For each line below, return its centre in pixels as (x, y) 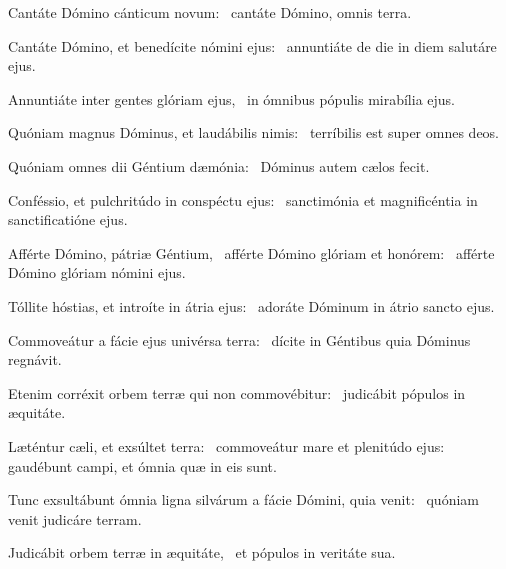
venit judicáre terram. (75, 518)
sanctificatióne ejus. (68, 219)
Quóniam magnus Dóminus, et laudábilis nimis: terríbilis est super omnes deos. (254, 132)
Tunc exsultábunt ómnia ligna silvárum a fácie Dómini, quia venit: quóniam (243, 499)
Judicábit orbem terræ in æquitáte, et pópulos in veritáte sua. (202, 552)
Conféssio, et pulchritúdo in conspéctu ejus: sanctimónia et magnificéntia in (243, 199)
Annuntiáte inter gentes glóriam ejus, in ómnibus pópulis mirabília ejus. (231, 98)
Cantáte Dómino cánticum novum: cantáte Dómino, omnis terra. (210, 12)
